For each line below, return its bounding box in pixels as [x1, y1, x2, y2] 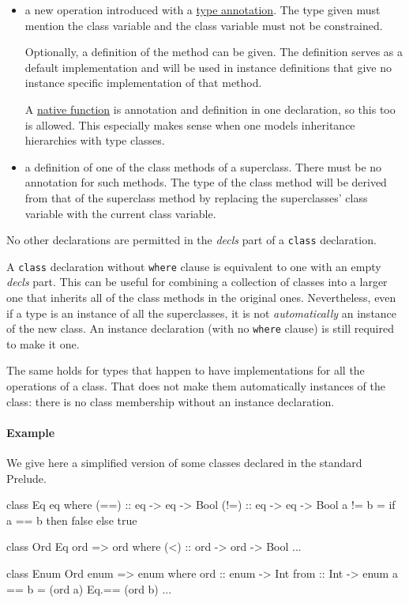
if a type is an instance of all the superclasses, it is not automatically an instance [6, 304, 397, 321]
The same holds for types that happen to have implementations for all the [6, 362, 365, 379]
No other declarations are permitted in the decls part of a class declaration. [6, 232, 377, 248]
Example [6, 424, 55, 440]
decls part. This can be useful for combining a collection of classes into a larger [6, 273, 388, 290]
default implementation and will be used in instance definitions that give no [24, 58, 392, 75]
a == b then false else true [6, 511, 137, 528]
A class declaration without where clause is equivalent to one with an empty [6, 258, 381, 274]
